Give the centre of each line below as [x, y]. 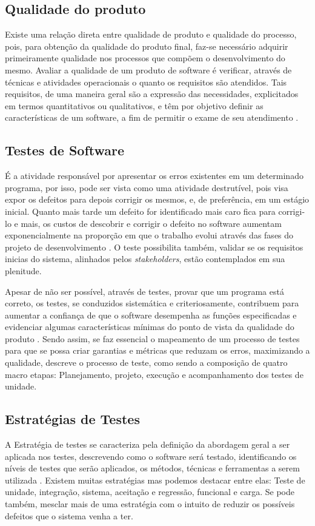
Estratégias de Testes [72, 419]
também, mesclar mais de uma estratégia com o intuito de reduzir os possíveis [150, 504]
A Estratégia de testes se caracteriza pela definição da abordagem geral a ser [148, 444]
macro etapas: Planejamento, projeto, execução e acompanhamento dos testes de [154, 374]
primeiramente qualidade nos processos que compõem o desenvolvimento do [145, 58]
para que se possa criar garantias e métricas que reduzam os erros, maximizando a [157, 350]
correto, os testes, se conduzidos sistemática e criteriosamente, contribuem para [152, 303]
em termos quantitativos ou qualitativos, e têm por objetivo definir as [134, 105]
